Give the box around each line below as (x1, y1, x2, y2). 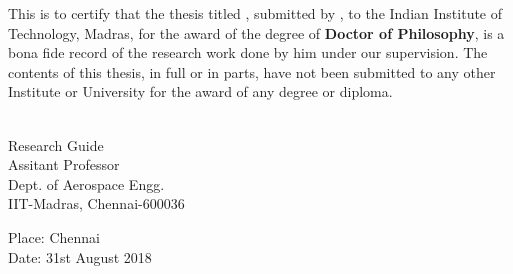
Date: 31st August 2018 (8, 246, 152, 267)
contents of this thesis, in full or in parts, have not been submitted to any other (8, 61, 496, 82)
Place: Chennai (8, 226, 100, 247)
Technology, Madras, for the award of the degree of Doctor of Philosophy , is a (8, 22, 505, 43)
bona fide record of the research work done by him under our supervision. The (8, 42, 488, 63)
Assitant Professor (8, 154, 120, 175)
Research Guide (8, 134, 104, 155)
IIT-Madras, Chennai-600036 (8, 193, 185, 214)
